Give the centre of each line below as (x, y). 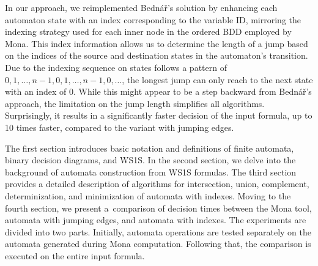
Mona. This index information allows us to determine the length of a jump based (157, 43)
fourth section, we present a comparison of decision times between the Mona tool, (158, 208)
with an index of (36, 91)
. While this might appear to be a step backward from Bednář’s (193, 91)
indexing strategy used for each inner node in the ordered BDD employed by (148, 31)
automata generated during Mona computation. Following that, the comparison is (158, 244)
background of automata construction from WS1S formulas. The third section (151, 172)
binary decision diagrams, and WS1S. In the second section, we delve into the (150, 160)
